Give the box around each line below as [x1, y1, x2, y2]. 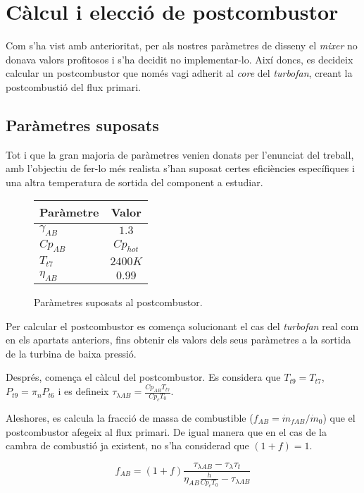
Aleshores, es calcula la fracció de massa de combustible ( [6, 410, 253, 425]
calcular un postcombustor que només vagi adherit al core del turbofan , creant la [6, 66, 353, 80]
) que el [322, 410, 356, 425]
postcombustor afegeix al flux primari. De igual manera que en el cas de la [6, 424, 327, 439]
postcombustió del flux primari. [6, 79, 141, 94]
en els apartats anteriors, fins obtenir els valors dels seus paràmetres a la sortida [6, 332, 351, 347]
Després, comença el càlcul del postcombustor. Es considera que [6, 370, 281, 384]
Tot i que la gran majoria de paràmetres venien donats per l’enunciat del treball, [6, 147, 354, 162]
